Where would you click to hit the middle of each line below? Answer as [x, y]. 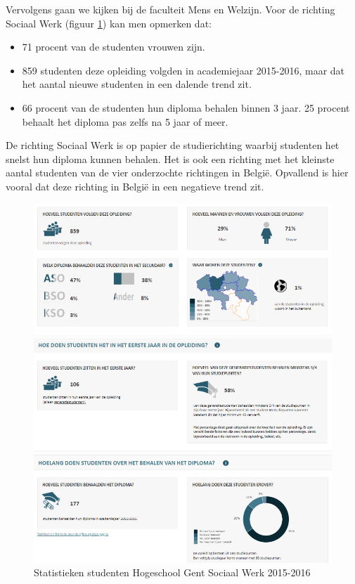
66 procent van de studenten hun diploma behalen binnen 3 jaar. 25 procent [186, 107]
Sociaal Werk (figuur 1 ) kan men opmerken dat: [109, 23]
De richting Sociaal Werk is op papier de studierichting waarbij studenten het [173, 145]
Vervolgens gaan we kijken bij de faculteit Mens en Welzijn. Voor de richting [170, 9]
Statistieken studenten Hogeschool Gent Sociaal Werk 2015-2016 [172, 572]
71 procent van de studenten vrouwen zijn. [114, 47]
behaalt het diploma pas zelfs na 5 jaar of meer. [125, 121]
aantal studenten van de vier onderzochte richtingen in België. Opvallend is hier [177, 173]
